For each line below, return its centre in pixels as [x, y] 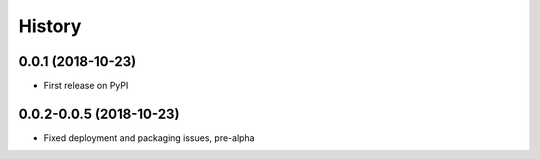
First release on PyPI [86, 86]
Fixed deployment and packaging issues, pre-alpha [149, 137]
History [50, 26]
